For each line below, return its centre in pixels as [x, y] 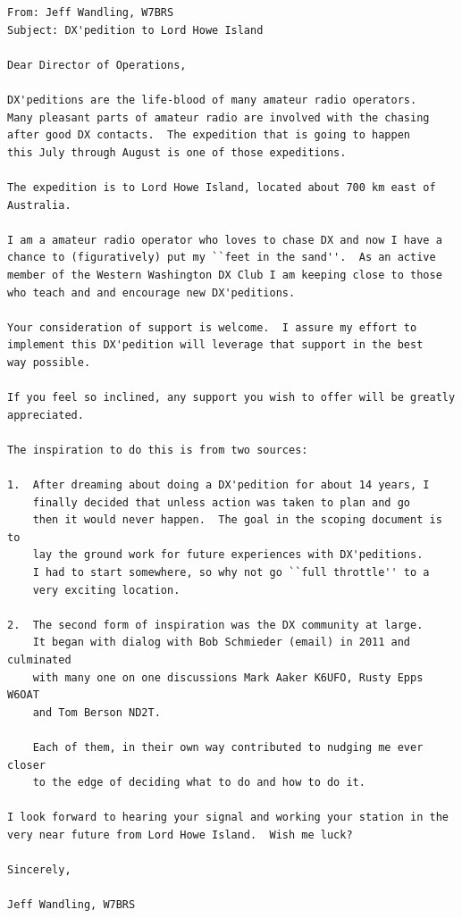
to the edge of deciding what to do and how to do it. [199, 783]
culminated [39, 659]
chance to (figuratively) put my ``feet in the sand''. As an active [222, 258]
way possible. [49, 362]
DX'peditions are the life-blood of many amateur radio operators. [212, 100]
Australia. [39, 205]
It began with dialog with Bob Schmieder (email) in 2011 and [222, 643]
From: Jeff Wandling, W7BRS [91, 13]
